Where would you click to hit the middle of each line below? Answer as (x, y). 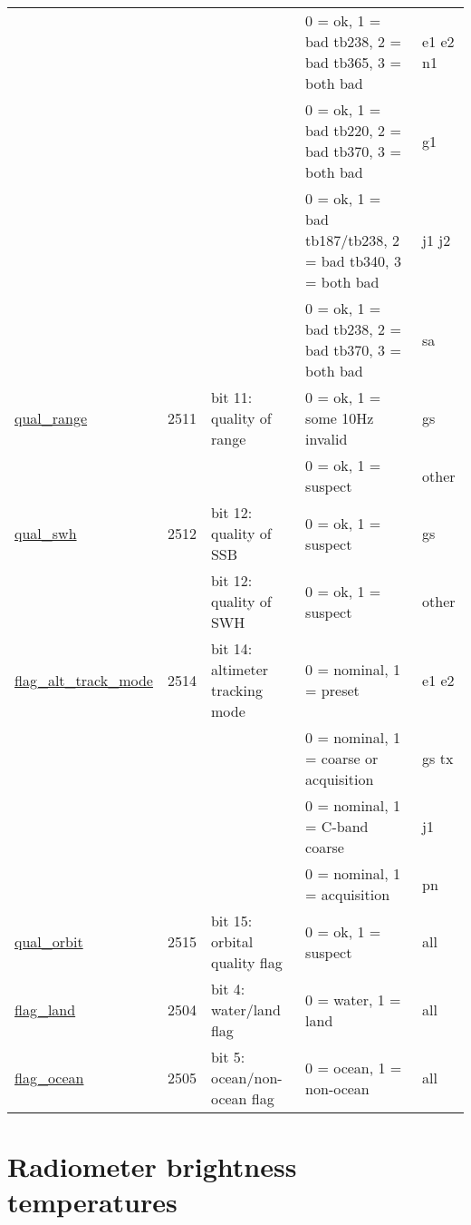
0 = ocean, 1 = (354, 1067)
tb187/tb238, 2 (353, 240)
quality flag (246, 962)
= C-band (337, 826)
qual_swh (46, 533)
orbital (232, 941)
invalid (327, 439)
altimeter (240, 669)
